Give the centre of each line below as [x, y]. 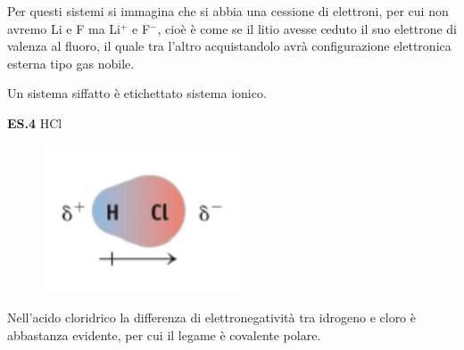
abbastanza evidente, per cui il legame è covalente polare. [164, 334]
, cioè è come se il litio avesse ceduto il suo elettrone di [307, 28]
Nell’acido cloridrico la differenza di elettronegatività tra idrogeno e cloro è [211, 317]
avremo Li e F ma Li [64, 28]
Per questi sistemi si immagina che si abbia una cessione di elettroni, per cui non [228, 11]
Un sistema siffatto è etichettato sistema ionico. [137, 93]
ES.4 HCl [35, 122]
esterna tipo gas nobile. [71, 63]
